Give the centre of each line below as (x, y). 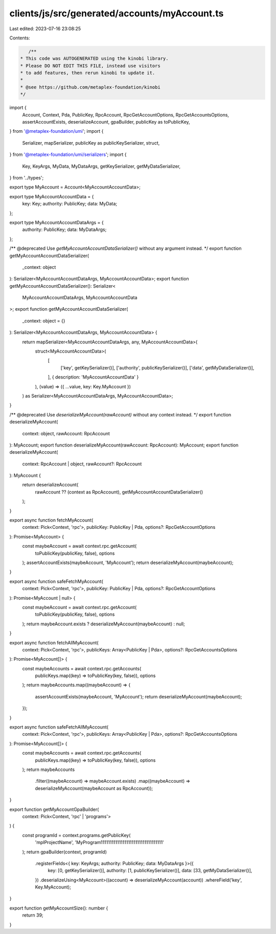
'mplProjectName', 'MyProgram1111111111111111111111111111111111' (100, 843)
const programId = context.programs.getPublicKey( (76, 835)
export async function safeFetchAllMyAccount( (59, 727)
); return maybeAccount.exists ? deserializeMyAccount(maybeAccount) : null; (103, 624)
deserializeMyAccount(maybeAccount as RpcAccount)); (94, 788)
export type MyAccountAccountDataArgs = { (57, 222)
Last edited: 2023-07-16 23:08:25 (45, 29)
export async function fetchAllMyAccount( (54, 643)
